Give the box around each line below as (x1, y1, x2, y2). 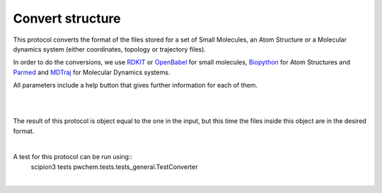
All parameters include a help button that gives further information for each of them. (13, 81, 258, 90)
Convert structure (13, 11, 121, 26)
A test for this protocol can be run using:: (13, 153, 133, 161)
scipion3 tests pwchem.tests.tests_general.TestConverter (30, 163, 198, 171)
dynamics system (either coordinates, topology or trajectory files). (13, 45, 207, 53)
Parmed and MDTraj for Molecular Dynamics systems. (13, 68, 170, 76)
